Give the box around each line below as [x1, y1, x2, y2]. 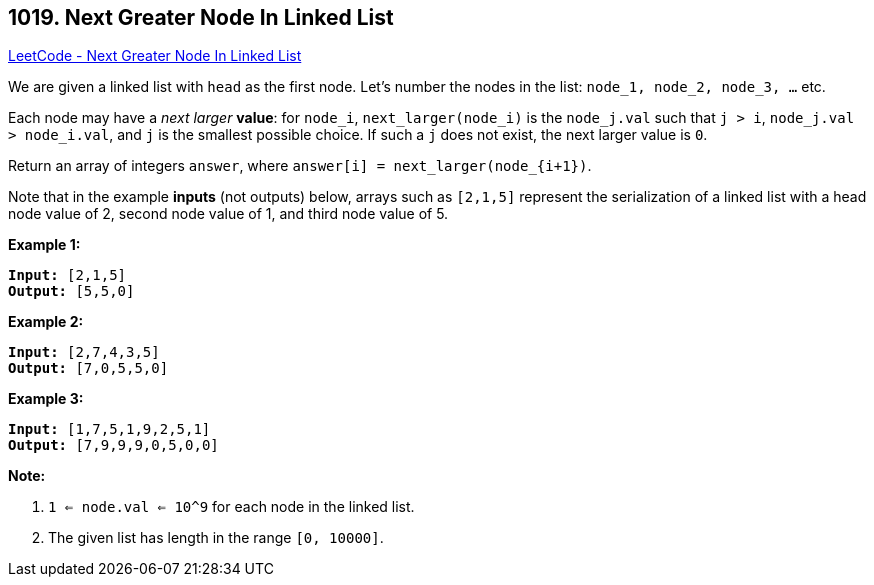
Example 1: [8, 236, 81, 254]
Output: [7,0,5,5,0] [8, 360, 169, 377]
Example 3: [8, 390, 84, 408]
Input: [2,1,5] [8, 267, 127, 284]
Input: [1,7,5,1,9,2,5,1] [8, 421, 211, 438]
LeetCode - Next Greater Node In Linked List [8, 47, 302, 65]
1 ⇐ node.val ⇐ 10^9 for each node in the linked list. [48, 498, 415, 516]
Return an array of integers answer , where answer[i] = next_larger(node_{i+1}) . [8, 157, 592, 175]
